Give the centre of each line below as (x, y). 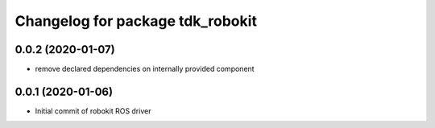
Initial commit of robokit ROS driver (93, 111)
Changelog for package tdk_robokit (136, 21)
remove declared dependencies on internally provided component (145, 69)
